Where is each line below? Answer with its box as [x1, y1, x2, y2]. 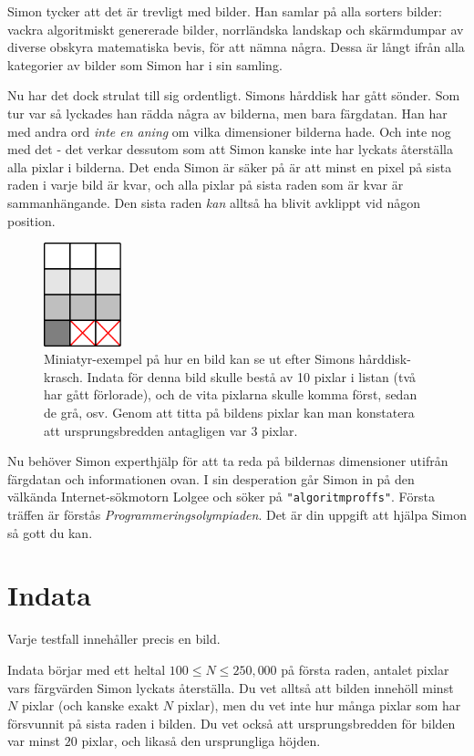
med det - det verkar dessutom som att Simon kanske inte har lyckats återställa [7, 140, 454, 159]
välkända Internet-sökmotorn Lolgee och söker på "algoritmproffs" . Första [7, 487, 435, 506]
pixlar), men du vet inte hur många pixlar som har [177, 696, 461, 715]
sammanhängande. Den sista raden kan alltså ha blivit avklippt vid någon [7, 192, 420, 212]
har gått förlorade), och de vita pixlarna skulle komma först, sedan [44, 385, 417, 404]
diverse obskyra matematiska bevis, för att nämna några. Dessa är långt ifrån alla [7, 37, 465, 57]
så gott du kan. [7, 523, 93, 542]
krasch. [44, 367, 83, 386]
